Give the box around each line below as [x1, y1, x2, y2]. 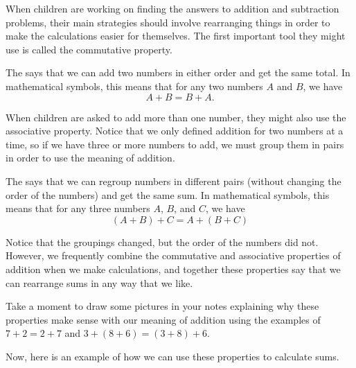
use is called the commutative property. [6, 42, 172, 56]
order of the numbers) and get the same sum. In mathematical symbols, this [6, 187, 330, 202]
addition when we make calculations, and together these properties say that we [6, 261, 341, 276]
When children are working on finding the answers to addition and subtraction [6, 1, 339, 15]
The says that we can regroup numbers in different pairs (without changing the [6, 173, 341, 188]
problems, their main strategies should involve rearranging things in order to [6, 15, 330, 29]
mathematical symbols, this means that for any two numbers [6, 78, 263, 93]
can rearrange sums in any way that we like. [6, 275, 193, 290]
